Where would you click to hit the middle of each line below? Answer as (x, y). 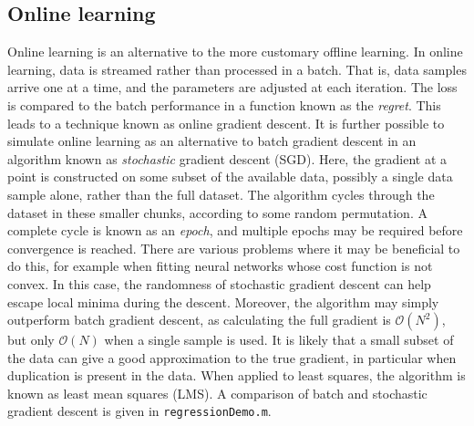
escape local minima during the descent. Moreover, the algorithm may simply (223, 301)
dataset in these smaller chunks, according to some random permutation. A (217, 212)
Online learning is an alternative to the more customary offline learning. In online (235, 52)
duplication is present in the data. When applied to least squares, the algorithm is (237, 375)
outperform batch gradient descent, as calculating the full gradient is (199, 320)
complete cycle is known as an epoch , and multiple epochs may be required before (235, 230)
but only (31, 340)
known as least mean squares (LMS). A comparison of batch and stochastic (217, 393)
